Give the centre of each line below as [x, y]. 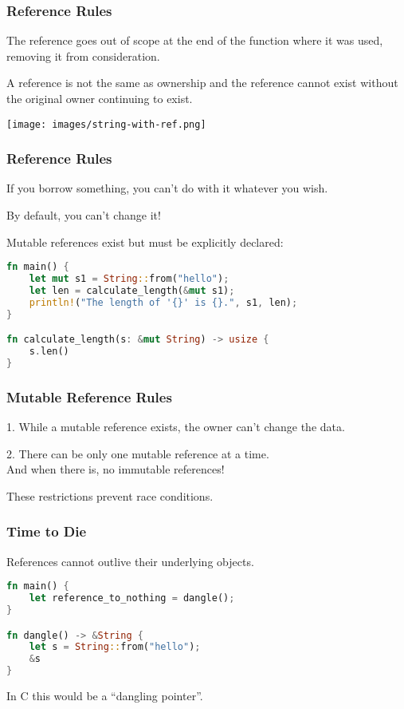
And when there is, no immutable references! [116, 469]
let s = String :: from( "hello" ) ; [115, 647]
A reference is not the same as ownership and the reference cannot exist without [202, 83]
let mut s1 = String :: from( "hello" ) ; [129, 279]
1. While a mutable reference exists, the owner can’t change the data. [176, 427]
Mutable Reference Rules [89, 396]
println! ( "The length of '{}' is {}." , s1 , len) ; [163, 302]
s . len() [49, 352]
